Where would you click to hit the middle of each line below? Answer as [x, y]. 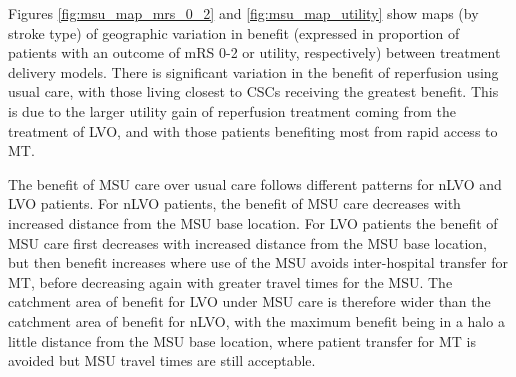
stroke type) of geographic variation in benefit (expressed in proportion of [234, 32]
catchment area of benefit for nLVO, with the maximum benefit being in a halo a [256, 320]
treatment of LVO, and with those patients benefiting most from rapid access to [253, 130]
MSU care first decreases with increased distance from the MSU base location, [247, 242]
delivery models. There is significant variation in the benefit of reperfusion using [253, 71]
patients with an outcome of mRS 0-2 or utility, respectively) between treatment [254, 52]
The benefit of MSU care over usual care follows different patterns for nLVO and [255, 183]
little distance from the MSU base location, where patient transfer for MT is [242, 340]
